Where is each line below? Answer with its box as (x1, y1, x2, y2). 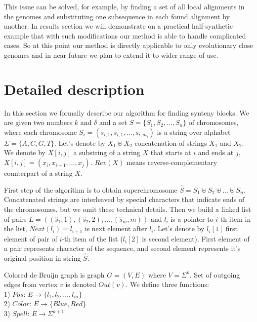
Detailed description (4, 79, 145, 99)
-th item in (218, 213, 251, 224)
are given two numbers (4, 117, 73, 127)
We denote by (4, 147, 45, 158)
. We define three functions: (126, 279, 209, 289)
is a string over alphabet (157, 126, 231, 137)
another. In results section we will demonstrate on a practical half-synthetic (4, 21, 233, 31)
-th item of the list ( (62, 233, 123, 243)
